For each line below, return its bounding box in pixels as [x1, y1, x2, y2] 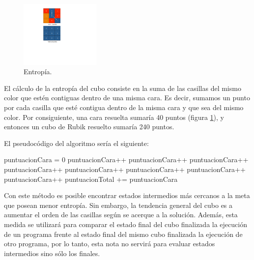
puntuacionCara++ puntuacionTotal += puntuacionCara [4, 173, 178, 184]
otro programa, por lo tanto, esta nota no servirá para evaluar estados [4, 238, 215, 249]
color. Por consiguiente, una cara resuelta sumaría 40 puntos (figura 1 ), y [4, 112, 224, 122]
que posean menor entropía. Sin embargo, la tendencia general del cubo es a [4, 200, 233, 210]
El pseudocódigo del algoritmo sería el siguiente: [4, 138, 149, 148]
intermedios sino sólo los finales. [4, 248, 100, 258]
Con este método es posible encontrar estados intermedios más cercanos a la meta [4, 190, 250, 201]
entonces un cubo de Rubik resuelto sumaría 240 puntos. [4, 121, 174, 132]
